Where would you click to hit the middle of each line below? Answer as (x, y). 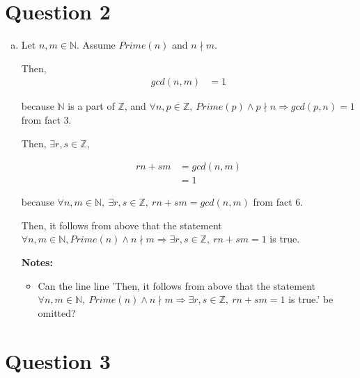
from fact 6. (278, 202)
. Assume (96, 45)
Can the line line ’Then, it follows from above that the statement (177, 285)
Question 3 (58, 360)
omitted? (57, 312)
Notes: (37, 262)
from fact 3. (46, 119)
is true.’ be (311, 299)
